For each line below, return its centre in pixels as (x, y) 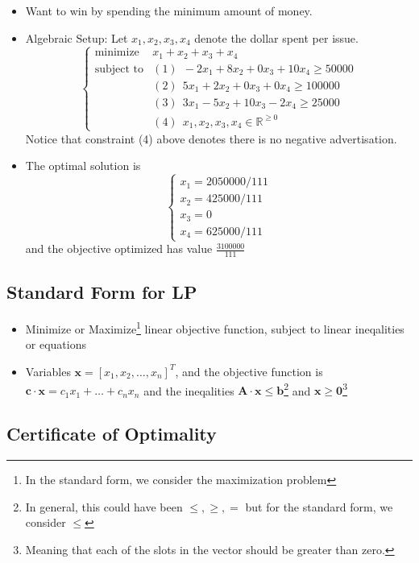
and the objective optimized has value (119, 248)
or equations (56, 344)
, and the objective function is (249, 371)
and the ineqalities (189, 390)
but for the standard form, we (319, 506)
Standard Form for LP (102, 292)
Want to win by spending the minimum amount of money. (169, 10)
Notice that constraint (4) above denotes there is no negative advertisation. (211, 138)
